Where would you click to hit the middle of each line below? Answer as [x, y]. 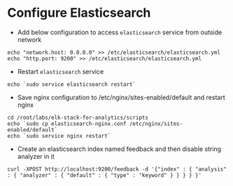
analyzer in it [36, 156]
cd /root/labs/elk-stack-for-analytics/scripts [78, 117]
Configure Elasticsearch [79, 13]
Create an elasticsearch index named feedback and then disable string [119, 149]
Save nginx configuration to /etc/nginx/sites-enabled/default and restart [121, 97]
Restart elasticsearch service [61, 71]
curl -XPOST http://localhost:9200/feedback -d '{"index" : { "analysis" [117, 169]
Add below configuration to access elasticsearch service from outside [120, 32]
